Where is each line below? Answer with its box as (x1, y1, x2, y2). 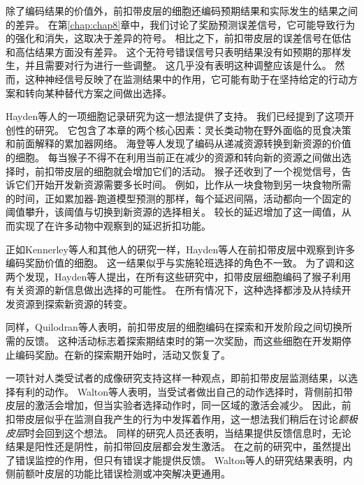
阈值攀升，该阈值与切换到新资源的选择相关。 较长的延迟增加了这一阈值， (6, 204, 342, 219)
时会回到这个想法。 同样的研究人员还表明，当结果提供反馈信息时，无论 (25, 425, 351, 440)
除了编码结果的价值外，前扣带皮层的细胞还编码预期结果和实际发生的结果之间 (6, 3, 358, 17)
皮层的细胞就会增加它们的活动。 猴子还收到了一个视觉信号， (64, 163, 342, 178)
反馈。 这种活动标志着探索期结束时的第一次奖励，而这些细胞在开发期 (24, 334, 342, 348)
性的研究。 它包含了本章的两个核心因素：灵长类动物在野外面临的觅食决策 (15, 122, 351, 137)
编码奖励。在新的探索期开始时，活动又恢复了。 (15, 347, 231, 361)
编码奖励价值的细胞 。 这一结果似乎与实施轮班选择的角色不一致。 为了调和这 (6, 255, 355, 270)
